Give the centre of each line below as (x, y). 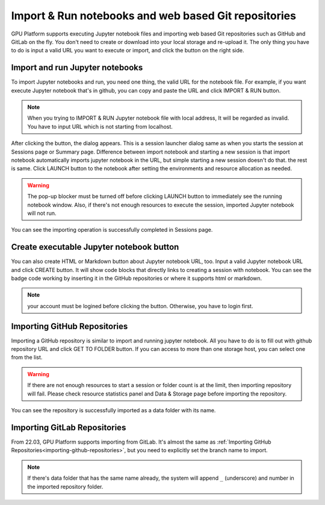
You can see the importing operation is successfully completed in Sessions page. (112, 230)
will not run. (42, 213)
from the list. (27, 358)
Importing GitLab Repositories (69, 427)
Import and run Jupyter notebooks (77, 68)
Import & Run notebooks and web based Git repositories (153, 16)
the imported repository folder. (65, 486)
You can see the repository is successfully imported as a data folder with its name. (113, 411)
